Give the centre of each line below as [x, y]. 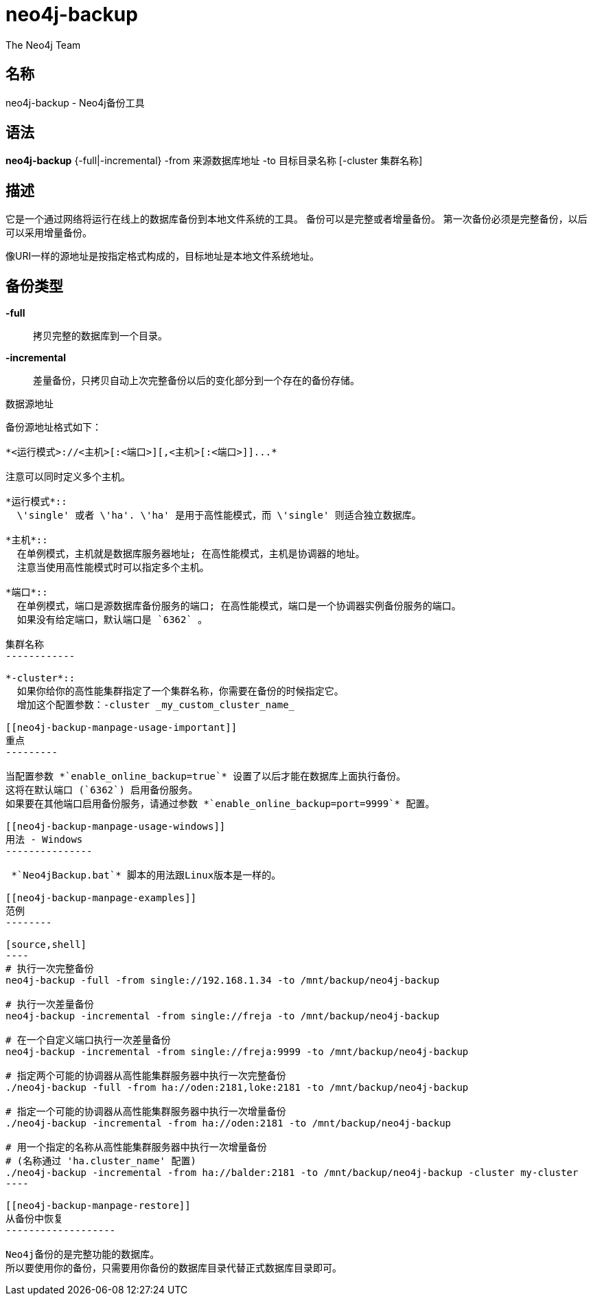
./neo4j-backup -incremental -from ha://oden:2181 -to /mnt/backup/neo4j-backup [229, 1123]
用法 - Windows [44, 840]
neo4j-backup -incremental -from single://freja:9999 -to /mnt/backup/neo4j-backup [237, 1052]
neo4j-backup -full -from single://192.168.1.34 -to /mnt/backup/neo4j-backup [223, 981]
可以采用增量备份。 [49, 233]
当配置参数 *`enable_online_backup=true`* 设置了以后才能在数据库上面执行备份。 [206, 777]
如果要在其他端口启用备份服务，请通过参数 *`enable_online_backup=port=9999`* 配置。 [220, 804]
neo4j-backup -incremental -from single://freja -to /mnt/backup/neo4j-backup [223, 1016]
